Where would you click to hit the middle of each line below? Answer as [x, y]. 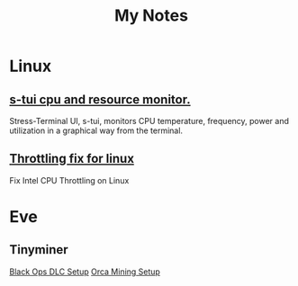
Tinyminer [39, 250]
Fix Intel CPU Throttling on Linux [69, 180]
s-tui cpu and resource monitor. [100, 99]
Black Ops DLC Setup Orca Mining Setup [85, 272]
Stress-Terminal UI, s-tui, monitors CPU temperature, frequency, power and [149, 121]
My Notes [151, 16]
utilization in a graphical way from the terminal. [96, 130]
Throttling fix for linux [72, 159]
